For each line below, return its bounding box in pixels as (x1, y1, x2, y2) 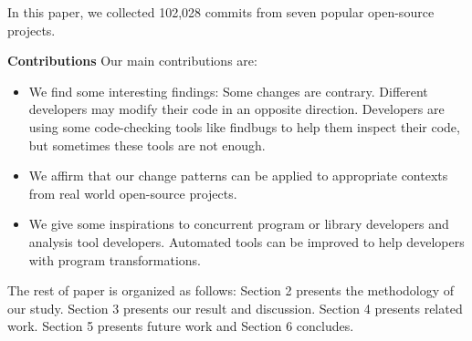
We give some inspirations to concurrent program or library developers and (28, 214, 449, 233)
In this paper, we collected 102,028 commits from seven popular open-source (7, 3, 435, 21)
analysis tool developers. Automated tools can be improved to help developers (28, 232, 465, 251)
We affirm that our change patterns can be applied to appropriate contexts (28, 166, 448, 185)
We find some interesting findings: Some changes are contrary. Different (28, 81, 428, 100)
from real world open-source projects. (28, 183, 237, 202)
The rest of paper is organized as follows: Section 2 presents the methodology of (7, 281, 455, 300)
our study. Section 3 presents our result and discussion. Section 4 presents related (7, 298, 463, 317)
